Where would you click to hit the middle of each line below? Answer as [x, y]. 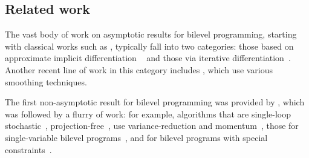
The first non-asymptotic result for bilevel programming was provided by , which [155, 102]
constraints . [28, 149]
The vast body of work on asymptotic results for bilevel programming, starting [151, 34]
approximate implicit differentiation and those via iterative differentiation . [148, 58]
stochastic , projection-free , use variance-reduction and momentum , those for [152, 126]
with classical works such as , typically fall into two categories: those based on [149, 46]
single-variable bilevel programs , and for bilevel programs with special [136, 137]
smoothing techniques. [46, 81]
